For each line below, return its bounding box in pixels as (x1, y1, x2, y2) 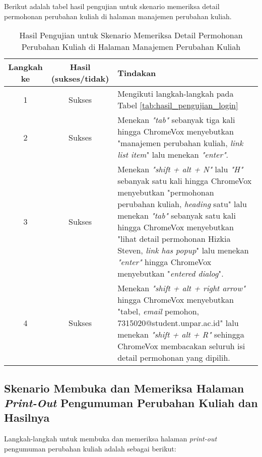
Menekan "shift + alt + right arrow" (117, 282, 246, 294)
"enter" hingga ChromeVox (117, 256, 212, 268)
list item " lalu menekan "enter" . (117, 149, 229, 161)
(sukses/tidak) (51, 73, 109, 85)
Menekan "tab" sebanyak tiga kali (117, 114, 235, 126)
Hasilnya (4, 410, 50, 425)
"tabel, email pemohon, (117, 305, 200, 317)
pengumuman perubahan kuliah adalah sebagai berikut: (4, 443, 176, 453)
